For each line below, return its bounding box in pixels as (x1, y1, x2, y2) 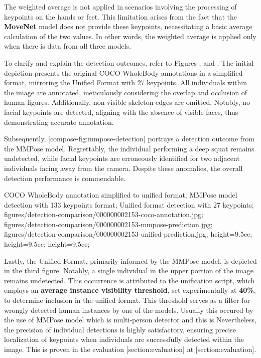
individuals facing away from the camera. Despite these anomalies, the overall (4, 162, 243, 173)
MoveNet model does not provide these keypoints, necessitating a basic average (4, 21, 252, 32)
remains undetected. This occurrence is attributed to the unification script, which (4, 275, 255, 285)
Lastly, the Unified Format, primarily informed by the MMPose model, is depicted (4, 255, 257, 266)
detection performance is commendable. (4, 172, 126, 183)
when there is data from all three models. (4, 41, 132, 51)
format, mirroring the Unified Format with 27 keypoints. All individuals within (4, 77, 247, 88)
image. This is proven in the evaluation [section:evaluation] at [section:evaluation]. (4, 344, 256, 354)
